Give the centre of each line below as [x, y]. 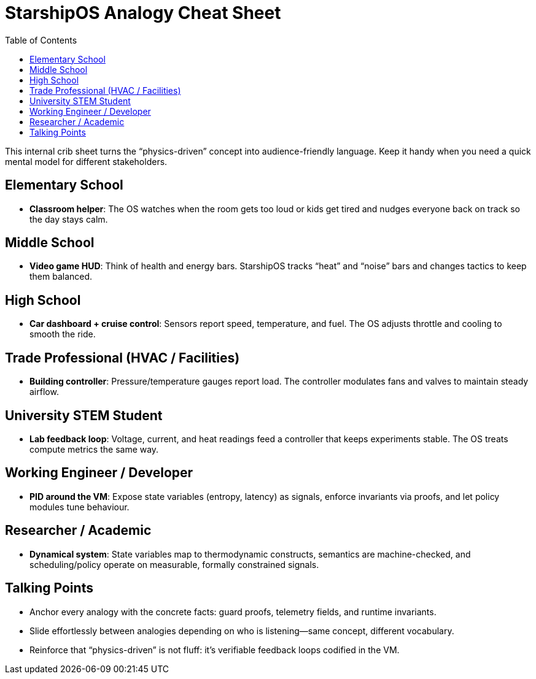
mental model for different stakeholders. [86, 161]
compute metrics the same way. [94, 449]
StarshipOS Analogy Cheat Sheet [143, 13]
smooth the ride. [63, 334]
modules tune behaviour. [80, 507]
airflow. [44, 392]
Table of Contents [41, 40]
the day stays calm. [69, 219]
